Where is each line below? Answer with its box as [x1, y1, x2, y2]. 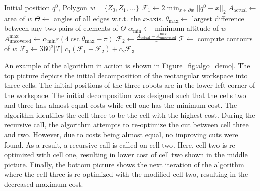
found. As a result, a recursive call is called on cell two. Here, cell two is [4, 139, 227, 150]
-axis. [147, 13, 163, 23]
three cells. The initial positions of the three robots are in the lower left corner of [4, 80, 255, 90]
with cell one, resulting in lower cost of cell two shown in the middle [36, 149, 248, 160]
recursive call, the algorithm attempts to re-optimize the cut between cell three [4, 119, 249, 130]
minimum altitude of [155, 23, 219, 33]
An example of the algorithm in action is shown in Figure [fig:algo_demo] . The [4, 60, 250, 70]
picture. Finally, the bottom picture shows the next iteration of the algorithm [4, 159, 244, 169]
